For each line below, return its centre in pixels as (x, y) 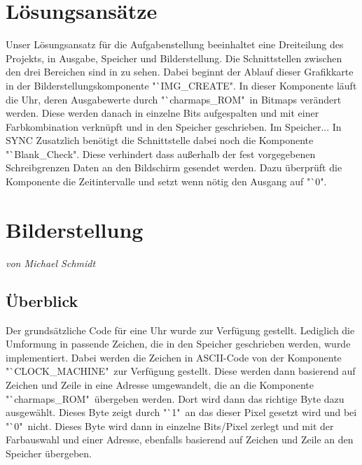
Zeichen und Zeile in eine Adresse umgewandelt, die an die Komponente (160, 384)
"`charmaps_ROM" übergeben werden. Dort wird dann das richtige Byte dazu (175, 398)
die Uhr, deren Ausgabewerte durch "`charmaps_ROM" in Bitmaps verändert (174, 99)
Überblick (42, 300)
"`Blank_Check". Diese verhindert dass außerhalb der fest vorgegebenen (161, 153)
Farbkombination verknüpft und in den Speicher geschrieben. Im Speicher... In (174, 126)
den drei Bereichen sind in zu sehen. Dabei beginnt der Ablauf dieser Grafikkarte (180, 72)
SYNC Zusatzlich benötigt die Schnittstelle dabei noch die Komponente (160, 140)
